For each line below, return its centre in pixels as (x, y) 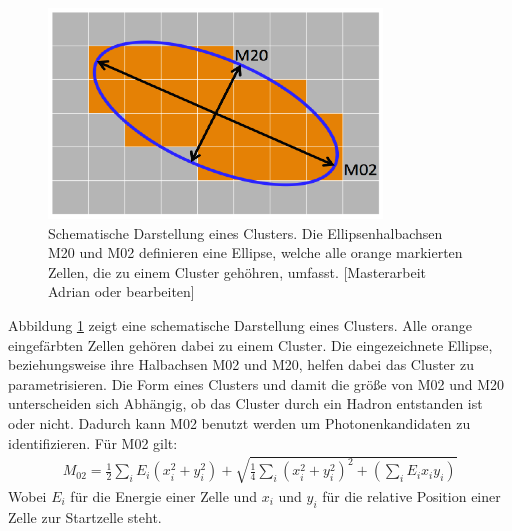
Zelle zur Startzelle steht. (85, 516)
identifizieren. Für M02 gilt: (93, 442)
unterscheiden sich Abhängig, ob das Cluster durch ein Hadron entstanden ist (245, 403)
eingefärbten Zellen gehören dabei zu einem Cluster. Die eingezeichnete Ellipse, (250, 344)
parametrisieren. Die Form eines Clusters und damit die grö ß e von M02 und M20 (256, 383)
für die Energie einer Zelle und (163, 495)
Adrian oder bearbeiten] (121, 291)
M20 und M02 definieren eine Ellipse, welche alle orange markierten (255, 252)
